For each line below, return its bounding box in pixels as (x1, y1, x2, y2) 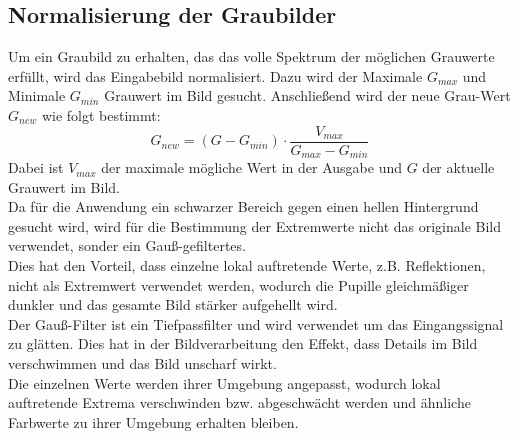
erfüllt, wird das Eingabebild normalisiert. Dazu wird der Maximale (8, 65, 423, 86)
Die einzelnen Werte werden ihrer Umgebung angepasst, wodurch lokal (8, 372, 441, 393)
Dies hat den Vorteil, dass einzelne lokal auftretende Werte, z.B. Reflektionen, (8, 255, 486, 276)
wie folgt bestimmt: (41, 104, 161, 125)
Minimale (8, 85, 66, 106)
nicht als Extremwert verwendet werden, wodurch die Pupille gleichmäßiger (8, 274, 469, 295)
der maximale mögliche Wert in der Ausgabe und (101, 157, 402, 178)
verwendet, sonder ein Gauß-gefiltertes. (8, 235, 246, 256)
